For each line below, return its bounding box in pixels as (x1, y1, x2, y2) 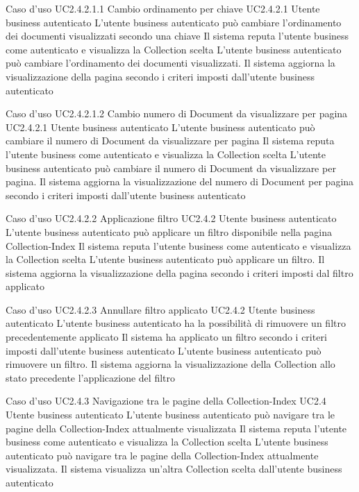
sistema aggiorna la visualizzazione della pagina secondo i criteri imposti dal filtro (6, 265, 353, 280)
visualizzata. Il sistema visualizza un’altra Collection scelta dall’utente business (6, 461, 342, 476)
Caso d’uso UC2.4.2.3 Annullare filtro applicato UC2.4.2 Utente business (6, 302, 315, 316)
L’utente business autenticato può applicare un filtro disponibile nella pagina (6, 224, 333, 239)
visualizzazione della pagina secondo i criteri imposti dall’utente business (6, 69, 315, 83)
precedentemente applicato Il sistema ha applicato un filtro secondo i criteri (6, 330, 327, 344)
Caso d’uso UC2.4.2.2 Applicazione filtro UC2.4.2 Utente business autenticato (6, 211, 337, 226)
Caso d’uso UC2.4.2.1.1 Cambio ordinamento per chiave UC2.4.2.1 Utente (6, 1, 320, 15)
